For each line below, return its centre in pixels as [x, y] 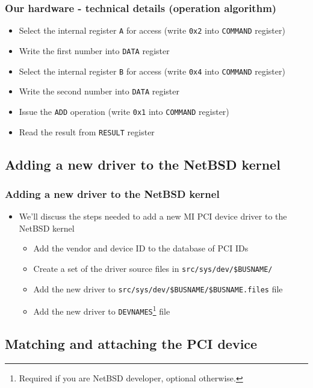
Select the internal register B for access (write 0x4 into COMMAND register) [152, 71]
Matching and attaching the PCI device [131, 343]
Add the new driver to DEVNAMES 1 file [102, 310]
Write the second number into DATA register [99, 91]
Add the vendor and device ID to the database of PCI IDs [141, 248]
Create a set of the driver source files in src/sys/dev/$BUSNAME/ [153, 268]
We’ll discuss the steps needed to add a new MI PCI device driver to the [153, 216]
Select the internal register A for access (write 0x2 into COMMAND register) [152, 30]
